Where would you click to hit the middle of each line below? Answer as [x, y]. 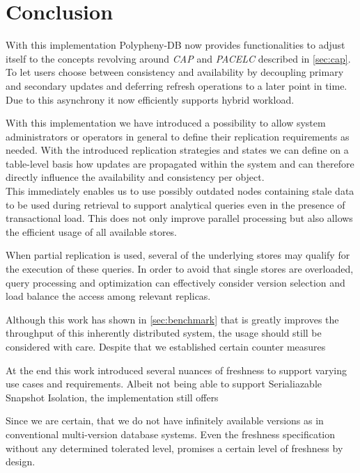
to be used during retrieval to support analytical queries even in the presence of [175, 204]
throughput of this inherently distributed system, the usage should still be [164, 333]
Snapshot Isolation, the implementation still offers [112, 397]
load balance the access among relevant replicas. [108, 296]
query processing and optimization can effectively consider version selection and [175, 282]
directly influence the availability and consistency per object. [135, 177]
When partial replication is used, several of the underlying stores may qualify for [178, 255]
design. [21, 462]
